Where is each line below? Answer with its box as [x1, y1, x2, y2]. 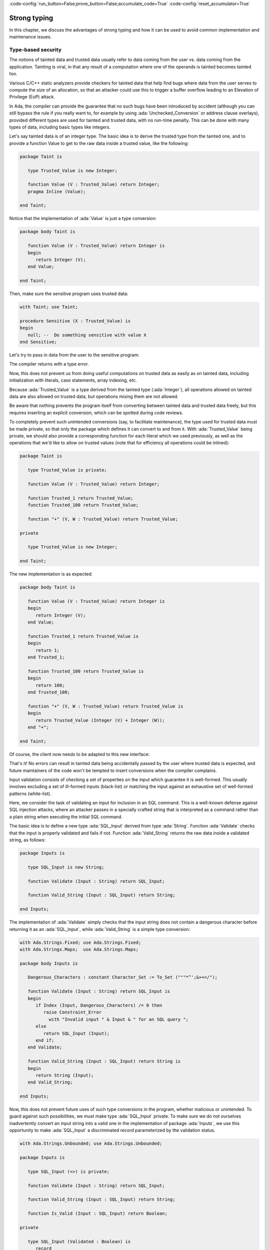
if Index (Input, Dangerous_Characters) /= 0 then [35, 1002, 162, 1008]
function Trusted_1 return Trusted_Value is [27, 633, 138, 639]
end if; [35, 1037, 54, 1043]
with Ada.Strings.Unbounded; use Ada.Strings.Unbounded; [19, 1140, 162, 1146]
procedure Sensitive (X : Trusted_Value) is [19, 318, 131, 323]
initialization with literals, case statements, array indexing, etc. [9, 377, 137, 383]
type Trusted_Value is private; [27, 467, 107, 473]
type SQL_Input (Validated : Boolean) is [27, 1238, 131, 1244]
